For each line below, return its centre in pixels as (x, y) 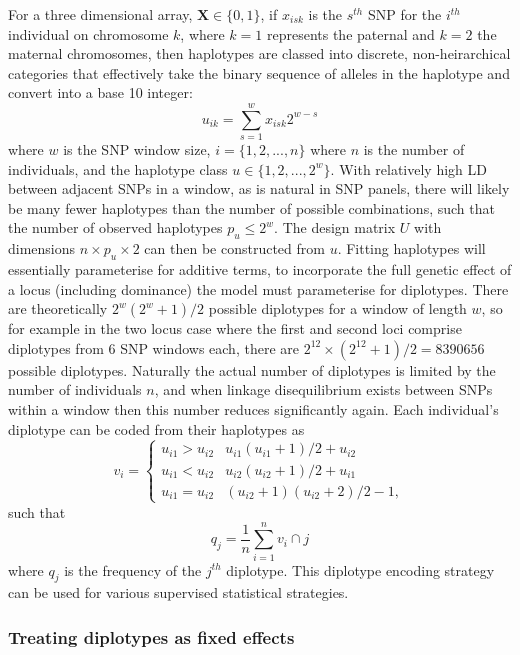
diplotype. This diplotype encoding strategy (360, 569)
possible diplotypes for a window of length (337, 308)
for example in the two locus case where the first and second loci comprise (235, 328)
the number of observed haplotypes (115, 227)
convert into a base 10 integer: (100, 92)
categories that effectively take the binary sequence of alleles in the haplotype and (259, 72)
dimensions (42, 248)
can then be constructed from (234, 248)
